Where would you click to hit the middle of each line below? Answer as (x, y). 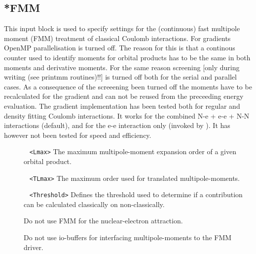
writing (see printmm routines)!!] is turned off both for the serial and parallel (120, 77)
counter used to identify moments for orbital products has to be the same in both (127, 57)
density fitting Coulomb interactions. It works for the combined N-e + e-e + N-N (127, 115)
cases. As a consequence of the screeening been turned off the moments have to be (128, 86)
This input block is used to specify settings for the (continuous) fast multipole (122, 28)
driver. (34, 247)
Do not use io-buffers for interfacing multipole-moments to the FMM (128, 237)
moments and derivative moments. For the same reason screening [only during (122, 67)
